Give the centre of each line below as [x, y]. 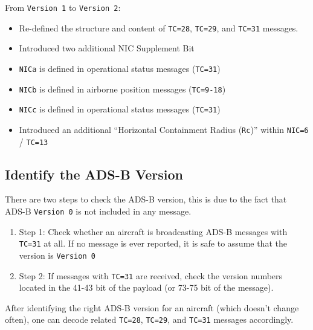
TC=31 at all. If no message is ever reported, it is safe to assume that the [153, 243]
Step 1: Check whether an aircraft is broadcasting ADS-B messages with [153, 231]
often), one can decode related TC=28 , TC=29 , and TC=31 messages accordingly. [149, 319]
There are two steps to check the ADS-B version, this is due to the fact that [146, 199]
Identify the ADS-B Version [94, 174]
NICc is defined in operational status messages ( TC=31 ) [120, 109]
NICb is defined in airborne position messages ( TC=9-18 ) [122, 89]
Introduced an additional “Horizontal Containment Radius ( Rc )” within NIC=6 [164, 129]
